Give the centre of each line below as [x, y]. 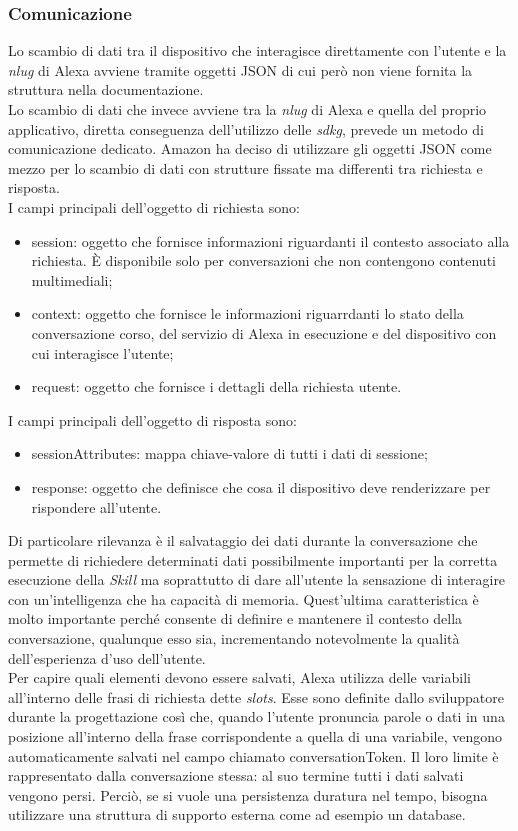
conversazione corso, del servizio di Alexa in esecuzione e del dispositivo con [264, 332]
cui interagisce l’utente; [102, 352]
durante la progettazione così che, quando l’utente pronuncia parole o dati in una [256, 716]
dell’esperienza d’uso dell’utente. [107, 657]
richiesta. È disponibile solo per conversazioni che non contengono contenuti [263, 260]
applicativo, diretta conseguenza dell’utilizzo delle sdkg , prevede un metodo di [246, 128]
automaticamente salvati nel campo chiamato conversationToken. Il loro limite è [253, 755]
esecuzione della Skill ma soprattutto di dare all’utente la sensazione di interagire [257, 579]
